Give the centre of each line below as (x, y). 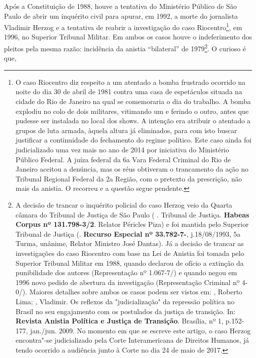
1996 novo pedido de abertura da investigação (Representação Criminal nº (128, 282)
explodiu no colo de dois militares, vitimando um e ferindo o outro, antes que (132, 111)
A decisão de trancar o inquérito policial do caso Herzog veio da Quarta (124, 205)
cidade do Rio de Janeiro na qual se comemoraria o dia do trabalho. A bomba (133, 101)
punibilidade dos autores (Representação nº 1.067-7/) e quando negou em (126, 272)
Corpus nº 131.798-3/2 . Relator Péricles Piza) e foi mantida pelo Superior (132, 224)
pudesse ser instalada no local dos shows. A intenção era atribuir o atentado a (133, 121)
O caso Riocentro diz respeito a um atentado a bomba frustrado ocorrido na (130, 82)
